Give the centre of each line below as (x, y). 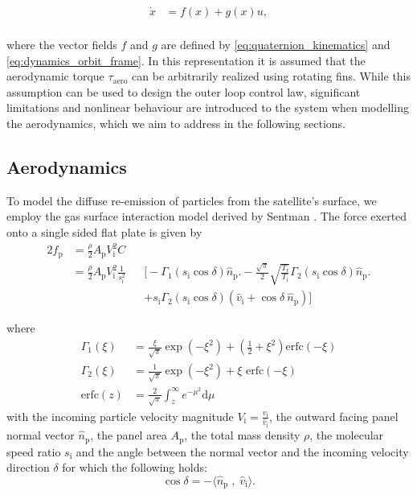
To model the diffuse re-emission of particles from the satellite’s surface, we (192, 200)
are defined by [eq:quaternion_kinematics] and (276, 45)
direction (28, 467)
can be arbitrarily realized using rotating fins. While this (272, 76)
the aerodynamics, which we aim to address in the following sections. (176, 124)
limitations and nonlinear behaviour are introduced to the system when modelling (208, 107)
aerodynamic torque (55, 76)
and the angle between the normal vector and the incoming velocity (242, 451)
